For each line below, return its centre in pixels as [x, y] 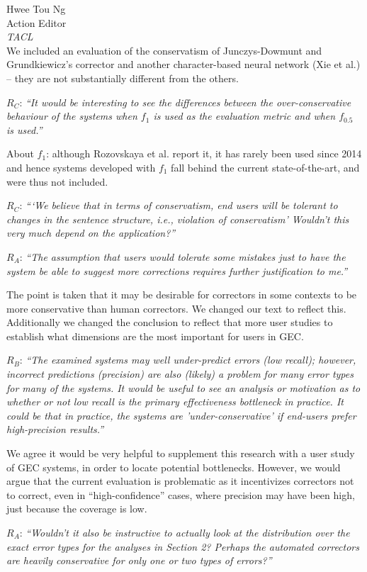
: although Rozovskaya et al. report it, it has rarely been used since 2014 [204, 153]
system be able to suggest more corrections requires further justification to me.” [177, 270]
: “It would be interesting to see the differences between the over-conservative [185, 102]
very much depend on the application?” [91, 233]
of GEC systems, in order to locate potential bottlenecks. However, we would [174, 467]
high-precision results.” [55, 429]
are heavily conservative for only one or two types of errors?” [139, 560]
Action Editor [36, 22]
